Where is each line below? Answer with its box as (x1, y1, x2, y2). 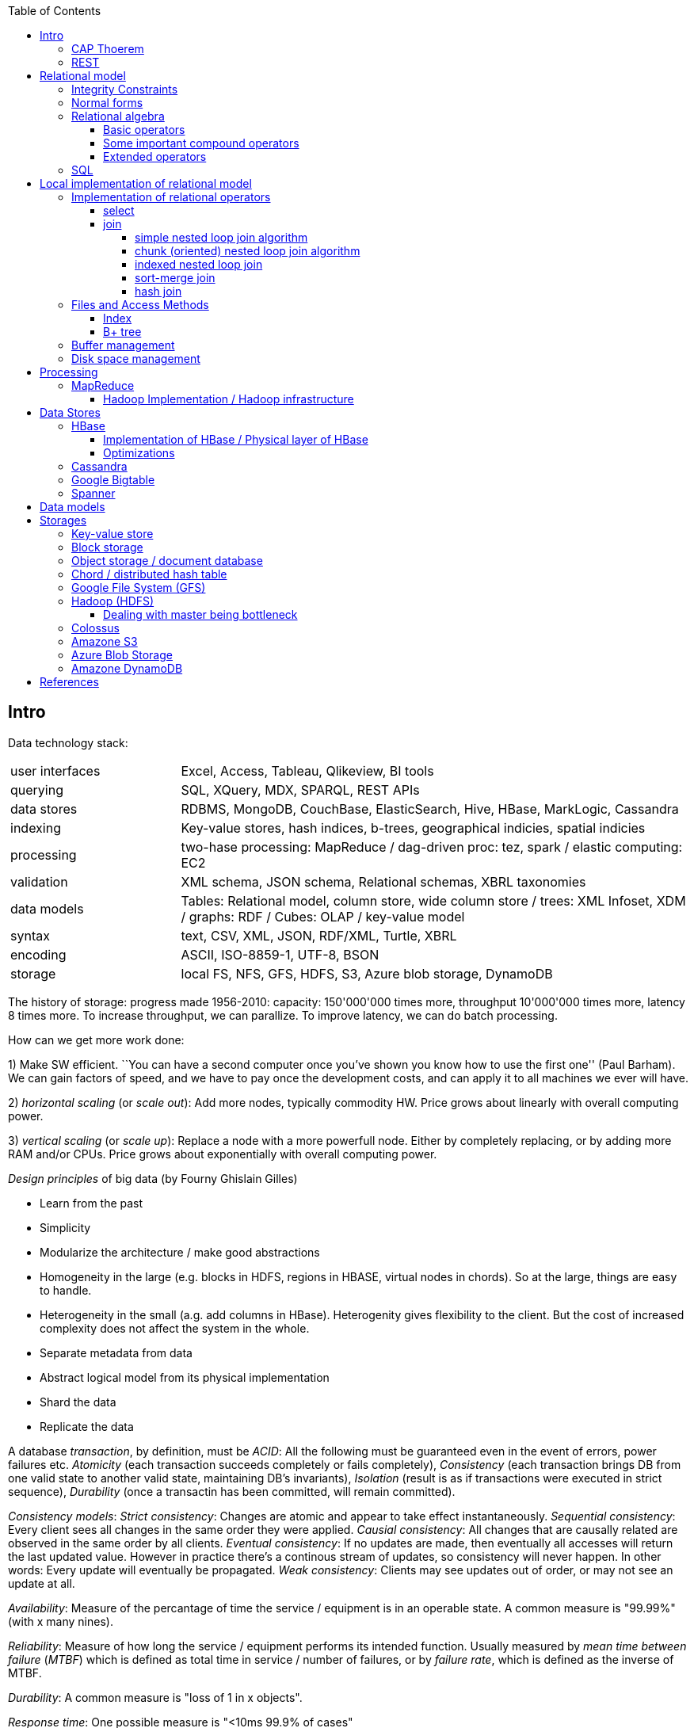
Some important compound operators (103, 136, 299, 150)
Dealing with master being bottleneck (103, 608, 298, 621)
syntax (10, 927, 50, 944)
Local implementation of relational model (40, 177, 252, 190)
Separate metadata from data (40, 1345, 193, 1360)
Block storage (71, 540, 143, 554)
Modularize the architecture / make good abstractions (40, 1245, 320, 1259)
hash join (135, 284, 182, 298)
